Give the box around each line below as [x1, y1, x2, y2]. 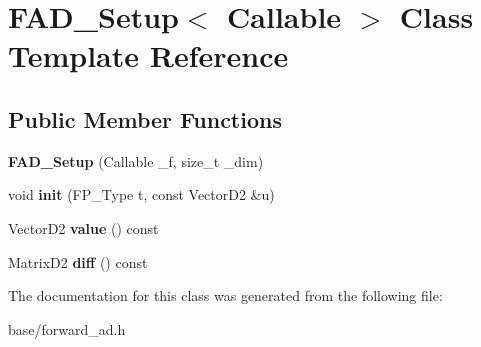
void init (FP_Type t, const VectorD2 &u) [8, 184, 275, 205]
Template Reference [8, 35, 289, 76]
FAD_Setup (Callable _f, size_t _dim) [8, 150, 264, 171]
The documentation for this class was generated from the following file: [8, 285, 443, 306]
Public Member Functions [8, 103, 282, 134]
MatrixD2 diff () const [8, 251, 148, 272]
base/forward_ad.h [8, 318, 126, 339]
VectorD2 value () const [8, 217, 159, 238]
